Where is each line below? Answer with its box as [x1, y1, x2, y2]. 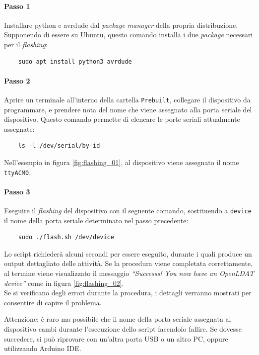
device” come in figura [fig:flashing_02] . [4, 277, 124, 288]
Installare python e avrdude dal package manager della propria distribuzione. [4, 19, 238, 30]
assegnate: [4, 123, 35, 134]
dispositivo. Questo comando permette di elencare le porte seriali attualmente [4, 114, 240, 124]
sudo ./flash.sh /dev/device [18, 234, 114, 241]
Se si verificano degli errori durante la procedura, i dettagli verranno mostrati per [4, 287, 252, 298]
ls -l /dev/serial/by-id [18, 142, 100, 150]
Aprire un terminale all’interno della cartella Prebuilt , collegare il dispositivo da [4, 94, 251, 104]
